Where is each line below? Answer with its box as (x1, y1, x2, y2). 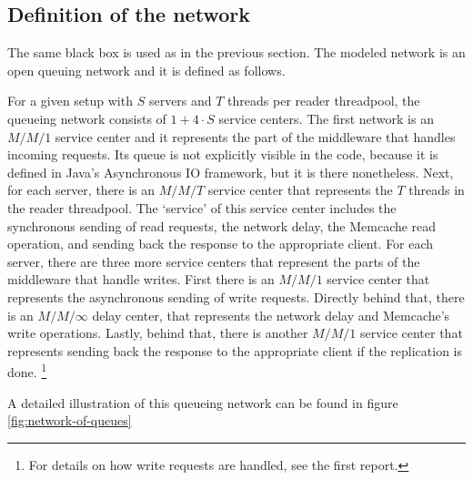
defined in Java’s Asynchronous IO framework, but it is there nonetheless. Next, (7, 162, 454, 181)
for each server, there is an (7, 180, 156, 199)
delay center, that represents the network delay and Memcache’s (92, 305, 450, 324)
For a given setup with (7, 91, 133, 110)
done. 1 (7, 360, 47, 381)
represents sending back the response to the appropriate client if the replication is (7, 341, 463, 360)
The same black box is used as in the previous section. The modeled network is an (7, 43, 466, 62)
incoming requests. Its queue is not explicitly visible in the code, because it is (7, 145, 438, 164)
